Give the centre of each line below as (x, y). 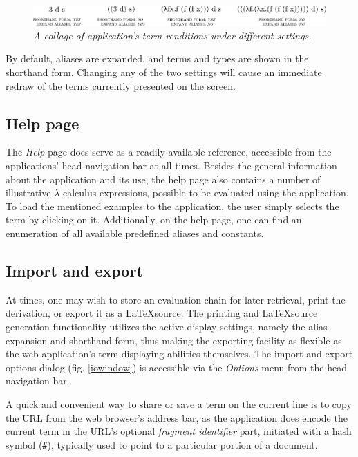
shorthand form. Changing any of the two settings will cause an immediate (164, 72)
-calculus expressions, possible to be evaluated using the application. (204, 193)
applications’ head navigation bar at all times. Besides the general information (171, 166)
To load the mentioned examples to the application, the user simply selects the (172, 206)
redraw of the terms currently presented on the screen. (121, 85)
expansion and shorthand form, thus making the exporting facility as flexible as (174, 340)
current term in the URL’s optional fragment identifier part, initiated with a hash (179, 431)
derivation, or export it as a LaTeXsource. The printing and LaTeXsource (162, 313)
